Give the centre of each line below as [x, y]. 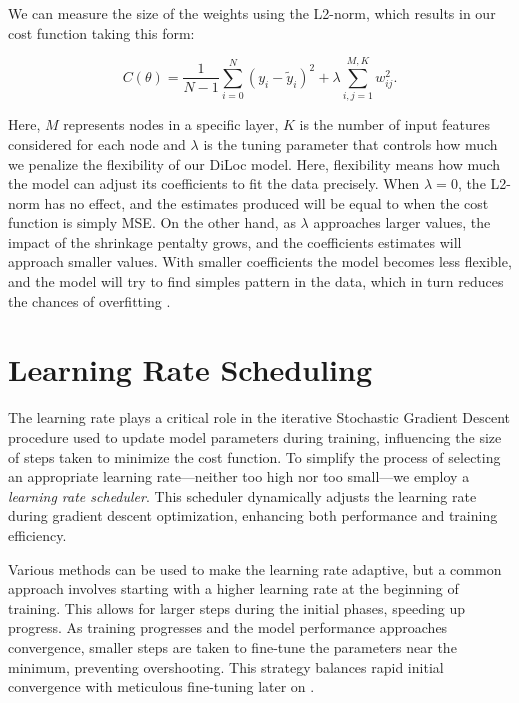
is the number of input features [394, 124]
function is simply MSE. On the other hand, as [152, 222]
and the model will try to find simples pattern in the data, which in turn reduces [256, 281]
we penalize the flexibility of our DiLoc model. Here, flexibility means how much [254, 163]
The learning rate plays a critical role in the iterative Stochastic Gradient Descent [259, 417]
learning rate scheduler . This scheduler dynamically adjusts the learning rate [242, 495]
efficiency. [37, 534]
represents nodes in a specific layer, [171, 124]
